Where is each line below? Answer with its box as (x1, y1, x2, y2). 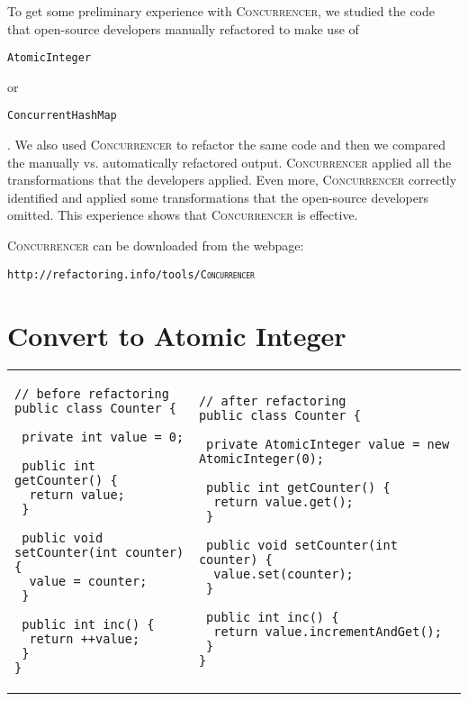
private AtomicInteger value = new (206, 437, 450, 452)
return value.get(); (213, 495, 354, 510)
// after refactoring (198, 394, 346, 409)
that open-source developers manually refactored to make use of (7, 19, 359, 38)
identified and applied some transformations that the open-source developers (7, 187, 429, 206)
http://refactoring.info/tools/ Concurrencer (7, 268, 255, 281)
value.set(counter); (213, 567, 354, 582)
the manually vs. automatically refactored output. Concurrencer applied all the (7, 152, 452, 171)
